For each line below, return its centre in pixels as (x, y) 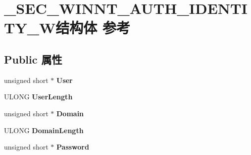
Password (73, 147)
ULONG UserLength (38, 97)
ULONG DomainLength (44, 130)
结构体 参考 (93, 28)
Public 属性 (33, 59)
